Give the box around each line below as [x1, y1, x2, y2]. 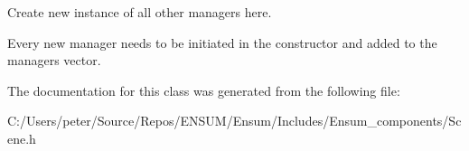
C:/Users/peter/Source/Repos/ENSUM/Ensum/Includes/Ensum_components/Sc [7, 111, 462, 130]
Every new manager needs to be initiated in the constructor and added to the [7, 33, 437, 52]
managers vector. [7, 51, 101, 70]
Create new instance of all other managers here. [7, 3, 272, 21]
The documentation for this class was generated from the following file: [7, 80, 400, 99]
